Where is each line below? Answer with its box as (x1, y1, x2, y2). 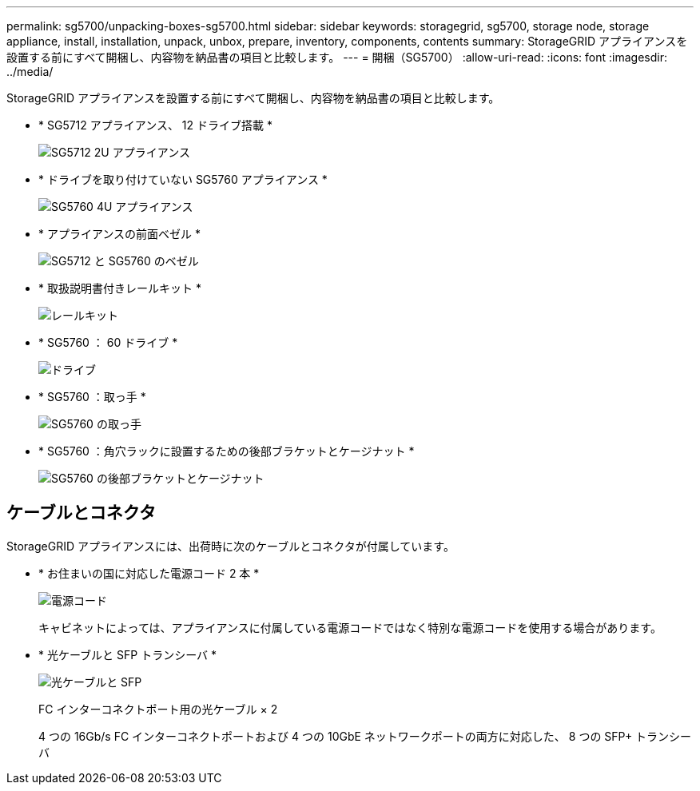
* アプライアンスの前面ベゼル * (38, 227, 201, 240)
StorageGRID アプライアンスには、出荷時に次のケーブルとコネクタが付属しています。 (6, 539, 455, 553)
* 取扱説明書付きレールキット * (38, 281, 201, 295)
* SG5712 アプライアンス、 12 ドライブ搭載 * (38, 118, 272, 132)
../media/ (6, 65, 54, 78)
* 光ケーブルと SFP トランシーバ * (38, 647, 217, 662)
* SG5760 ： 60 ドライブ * (38, 336, 178, 349)
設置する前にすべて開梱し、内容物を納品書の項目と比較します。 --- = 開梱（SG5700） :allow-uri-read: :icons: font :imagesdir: (6, 50, 667, 64)
